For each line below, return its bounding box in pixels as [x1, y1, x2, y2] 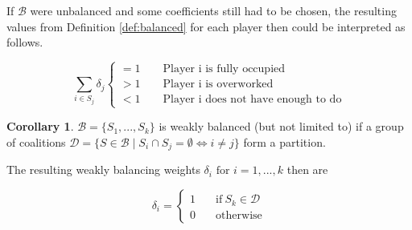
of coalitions [6, 133, 66, 150]
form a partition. [243, 133, 326, 150]
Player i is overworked [163, 79, 274, 91]
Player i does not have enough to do [163, 94, 342, 106]
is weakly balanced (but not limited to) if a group [159, 118, 404, 135]
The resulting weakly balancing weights [6, 161, 200, 178]
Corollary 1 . [6, 118, 74, 135]
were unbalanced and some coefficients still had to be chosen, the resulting [30, 2, 397, 18]
